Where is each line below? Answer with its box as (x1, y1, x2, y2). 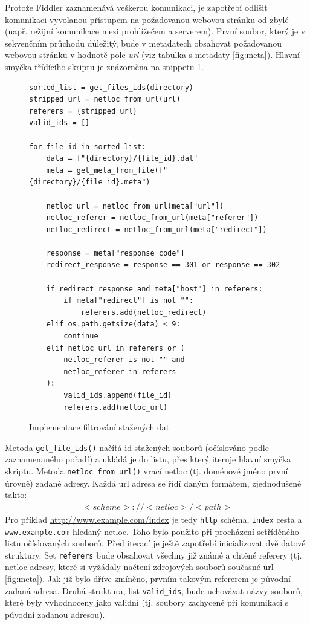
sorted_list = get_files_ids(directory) (29, 83, 194, 92)
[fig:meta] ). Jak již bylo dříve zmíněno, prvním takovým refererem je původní (5, 572, 291, 585)
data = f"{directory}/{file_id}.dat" (46, 154, 198, 163)
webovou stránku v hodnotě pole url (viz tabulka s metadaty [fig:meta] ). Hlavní (5, 48, 300, 61)
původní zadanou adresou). (5, 607, 105, 620)
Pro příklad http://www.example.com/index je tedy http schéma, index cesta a (5, 513, 302, 525)
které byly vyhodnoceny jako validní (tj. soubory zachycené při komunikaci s (5, 596, 289, 609)
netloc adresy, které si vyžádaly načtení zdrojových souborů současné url (5, 560, 274, 573)
